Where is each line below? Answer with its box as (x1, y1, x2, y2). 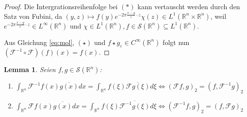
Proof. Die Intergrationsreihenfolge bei (4, 1, 118, 11)
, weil (210, 11, 227, 21)
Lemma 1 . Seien (4, 64, 56, 74)
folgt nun (163, 37, 190, 47)
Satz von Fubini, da (4, 11, 63, 21)
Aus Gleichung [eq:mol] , (4, 37, 75, 47)
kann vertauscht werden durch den (137, 1, 240, 11)
